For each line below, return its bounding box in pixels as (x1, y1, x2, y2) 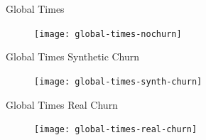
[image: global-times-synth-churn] (34, 76, 202, 87)
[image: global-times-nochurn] (34, 28, 182, 39)
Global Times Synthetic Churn (6, 49, 140, 64)
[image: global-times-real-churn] (34, 124, 197, 135)
